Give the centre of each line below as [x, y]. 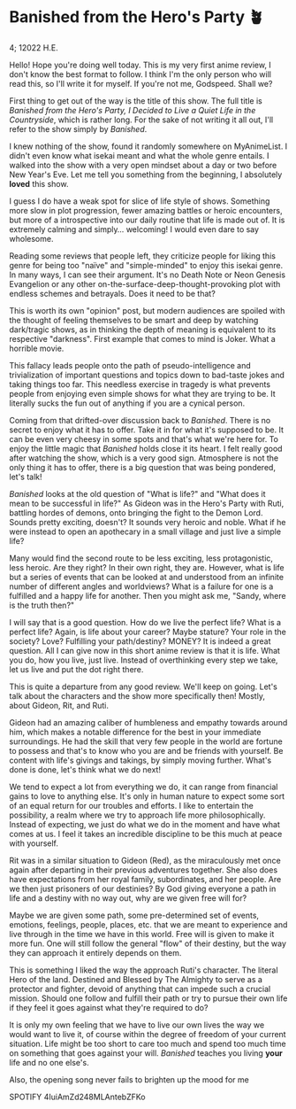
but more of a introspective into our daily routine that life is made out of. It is [147, 220]
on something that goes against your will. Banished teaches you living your [146, 1053]
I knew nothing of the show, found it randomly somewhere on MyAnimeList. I [148, 146]
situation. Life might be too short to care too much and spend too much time [148, 1043]
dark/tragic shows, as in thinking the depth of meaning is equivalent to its [143, 330]
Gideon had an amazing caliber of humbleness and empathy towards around [148, 722]
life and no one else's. [49, 1062]
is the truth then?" [42, 605]
